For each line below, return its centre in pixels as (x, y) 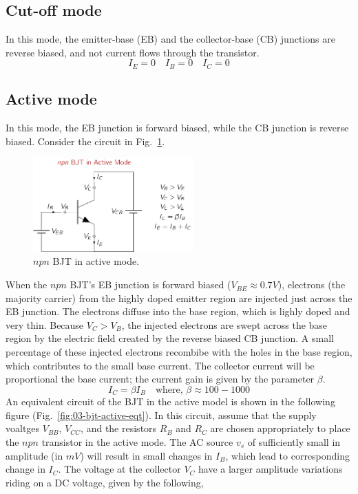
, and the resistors (119, 428)
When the (27, 284)
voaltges (23, 428)
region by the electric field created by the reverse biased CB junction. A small (170, 338)
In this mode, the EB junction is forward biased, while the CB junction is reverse (177, 128)
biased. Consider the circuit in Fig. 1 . (85, 141)
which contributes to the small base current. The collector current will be (160, 365)
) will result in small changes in (146, 455)
